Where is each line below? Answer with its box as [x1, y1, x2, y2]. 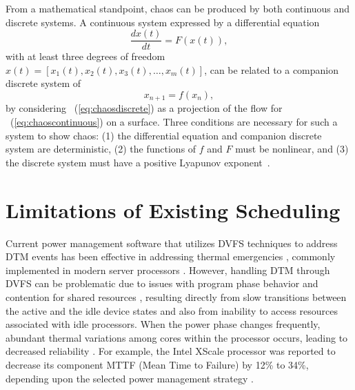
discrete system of [6, 76, 81, 90]
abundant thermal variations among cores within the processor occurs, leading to [6, 330, 348, 344]
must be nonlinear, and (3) [235, 142, 349, 156]
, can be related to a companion [204, 62, 339, 77]
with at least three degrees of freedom [6, 49, 165, 64]
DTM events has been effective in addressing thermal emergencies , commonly [6, 249, 336, 264]
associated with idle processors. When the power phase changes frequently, [6, 317, 321, 331]
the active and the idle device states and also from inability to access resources [6, 303, 338, 318]
